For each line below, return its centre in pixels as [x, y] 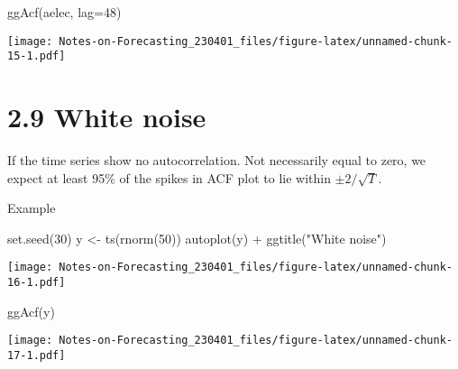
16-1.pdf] [37, 283]
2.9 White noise [107, 117]
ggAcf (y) [31, 311]
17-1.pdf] [37, 355]
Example [32, 208]
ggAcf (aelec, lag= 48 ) [64, 12]
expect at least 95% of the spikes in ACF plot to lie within [169, 177]
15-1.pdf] [37, 56]
